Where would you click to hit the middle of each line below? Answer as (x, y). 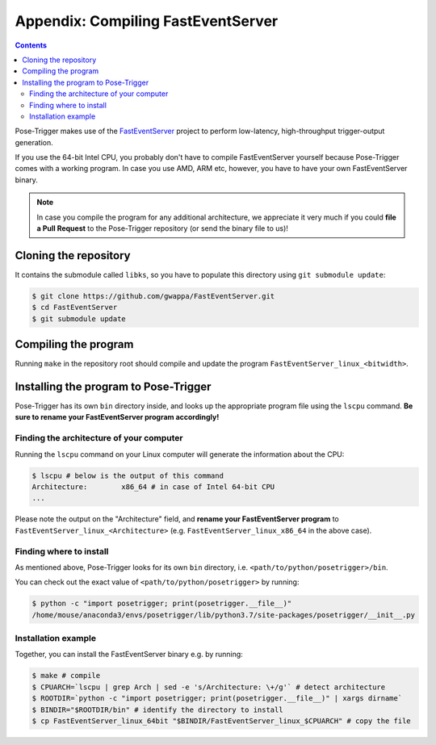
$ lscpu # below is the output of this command (128, 475)
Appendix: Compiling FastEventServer (147, 21)
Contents (31, 45)
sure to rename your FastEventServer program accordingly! (117, 417)
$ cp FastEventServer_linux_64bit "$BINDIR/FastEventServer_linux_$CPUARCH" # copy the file (221, 721)
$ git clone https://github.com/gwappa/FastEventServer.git (153, 296)
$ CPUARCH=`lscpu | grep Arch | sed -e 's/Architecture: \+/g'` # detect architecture (209, 687)
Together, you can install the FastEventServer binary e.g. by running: (129, 655)
